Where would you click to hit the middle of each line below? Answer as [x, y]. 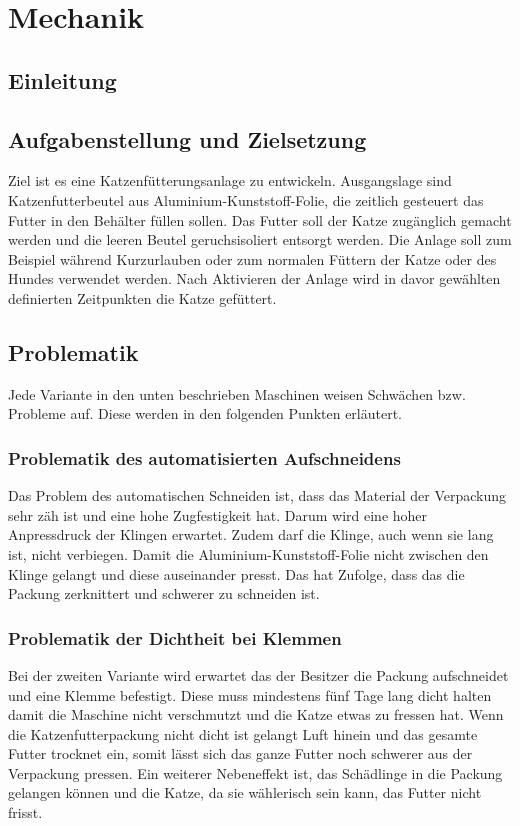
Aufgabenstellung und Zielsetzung [187, 138]
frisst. [25, 812]
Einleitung [62, 79]
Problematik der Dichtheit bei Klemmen [175, 637]
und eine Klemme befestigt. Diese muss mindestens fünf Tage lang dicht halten [250, 694]
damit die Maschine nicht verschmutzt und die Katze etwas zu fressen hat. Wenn [256, 714]
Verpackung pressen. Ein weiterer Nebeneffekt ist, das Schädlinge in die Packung [255, 772]
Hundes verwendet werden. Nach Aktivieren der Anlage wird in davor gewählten [254, 278]
